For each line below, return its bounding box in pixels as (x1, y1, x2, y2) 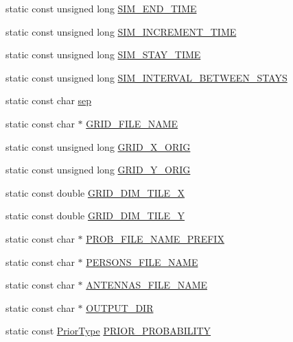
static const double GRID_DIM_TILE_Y (5, 208, 185, 223)
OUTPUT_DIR (86, 300, 154, 315)
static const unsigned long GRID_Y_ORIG (5, 162, 191, 177)
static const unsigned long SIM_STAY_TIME (5, 47, 201, 62)
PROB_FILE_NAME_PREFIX (86, 231, 224, 245)
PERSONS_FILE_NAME (86, 254, 198, 269)
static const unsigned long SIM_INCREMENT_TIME (5, 24, 237, 38)
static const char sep (5, 93, 92, 108)
